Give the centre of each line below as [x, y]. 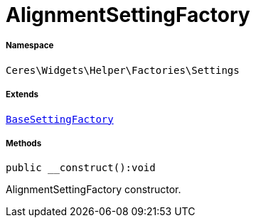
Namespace [30, 46]
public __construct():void [81, 168]
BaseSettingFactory [60, 119]
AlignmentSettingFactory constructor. [94, 190]
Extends [22, 95]
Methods [24, 143]
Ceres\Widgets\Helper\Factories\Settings [123, 70]
